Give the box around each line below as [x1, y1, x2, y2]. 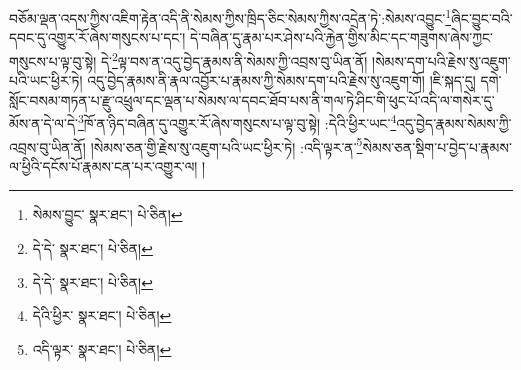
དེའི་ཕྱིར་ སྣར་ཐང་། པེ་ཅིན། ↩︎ [32, 305, 172, 326]
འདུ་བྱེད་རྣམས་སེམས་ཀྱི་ [396, 112, 512, 133]
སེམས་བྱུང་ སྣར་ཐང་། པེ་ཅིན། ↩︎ [32, 204, 183, 225]
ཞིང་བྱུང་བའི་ [451, 7, 513, 28]
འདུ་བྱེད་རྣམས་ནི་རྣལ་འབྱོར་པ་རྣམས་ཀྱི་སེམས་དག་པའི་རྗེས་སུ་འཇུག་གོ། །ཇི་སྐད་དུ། [87, 70, 476, 91]
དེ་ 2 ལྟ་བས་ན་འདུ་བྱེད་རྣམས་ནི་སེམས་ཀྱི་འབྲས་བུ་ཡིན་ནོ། [100, 47, 368, 71]
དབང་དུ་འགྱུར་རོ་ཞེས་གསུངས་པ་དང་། [9, 27, 186, 48]
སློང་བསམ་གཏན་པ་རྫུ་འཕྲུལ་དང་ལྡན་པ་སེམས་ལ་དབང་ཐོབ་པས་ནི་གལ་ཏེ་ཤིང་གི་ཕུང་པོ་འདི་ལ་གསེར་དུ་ [9, 89, 495, 110]
